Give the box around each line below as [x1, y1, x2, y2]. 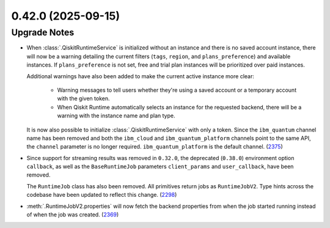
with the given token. [57, 95, 110, 102]
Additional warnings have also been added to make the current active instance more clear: [26, 72, 255, 79]
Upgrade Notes [11, 27, 75, 38]
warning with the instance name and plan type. [57, 112, 175, 119]
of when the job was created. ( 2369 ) [26, 211, 119, 218]
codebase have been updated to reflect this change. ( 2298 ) [26, 191, 177, 199]
